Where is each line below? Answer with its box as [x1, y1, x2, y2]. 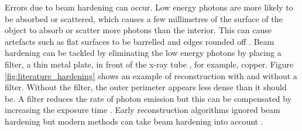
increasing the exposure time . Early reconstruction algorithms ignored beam [5, 104, 280, 116]
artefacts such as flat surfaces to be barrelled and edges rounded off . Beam [5, 35, 274, 47]
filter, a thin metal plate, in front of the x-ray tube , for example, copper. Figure [5, 58, 294, 70]
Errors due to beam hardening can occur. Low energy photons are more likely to [5, 1, 293, 13]
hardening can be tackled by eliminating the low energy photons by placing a [5, 47, 282, 59]
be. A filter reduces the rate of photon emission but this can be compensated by [5, 92, 292, 104]
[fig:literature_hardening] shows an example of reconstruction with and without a [5, 69, 297, 82]
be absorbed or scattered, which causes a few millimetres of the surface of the [5, 12, 283, 24]
